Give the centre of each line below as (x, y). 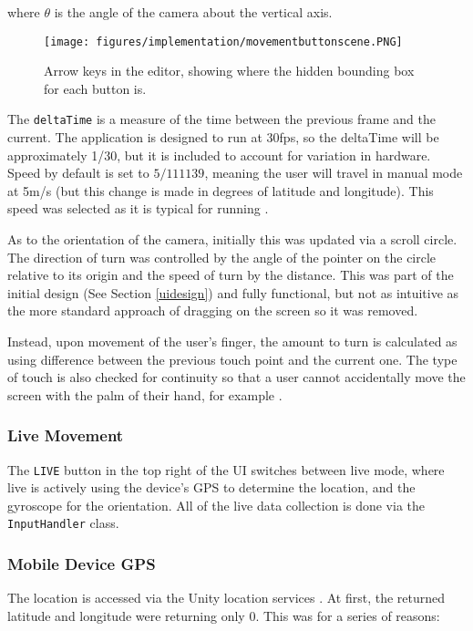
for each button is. (95, 88)
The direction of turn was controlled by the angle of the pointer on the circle (222, 257)
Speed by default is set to (78, 173)
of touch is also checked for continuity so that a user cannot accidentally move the (236, 377)
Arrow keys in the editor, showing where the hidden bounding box (229, 71)
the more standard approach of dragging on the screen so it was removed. (213, 310)
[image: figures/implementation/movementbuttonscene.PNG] (223, 41)
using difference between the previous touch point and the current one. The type (232, 359)
